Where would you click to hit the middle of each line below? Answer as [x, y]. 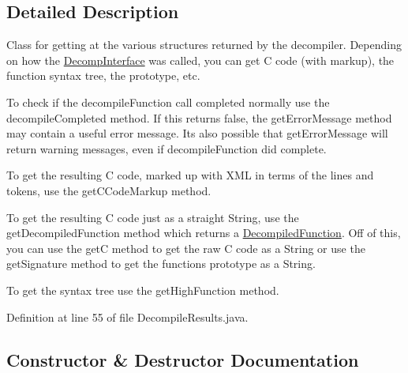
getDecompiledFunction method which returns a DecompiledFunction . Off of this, [204, 233]
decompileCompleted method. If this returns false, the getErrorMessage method [199, 117]
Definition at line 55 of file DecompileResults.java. [127, 316]
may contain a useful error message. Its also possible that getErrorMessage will [197, 133]
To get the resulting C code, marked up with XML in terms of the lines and [190, 175]
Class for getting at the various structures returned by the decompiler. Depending [204, 45]
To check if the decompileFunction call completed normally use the [168, 102]
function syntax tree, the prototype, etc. [103, 75]
